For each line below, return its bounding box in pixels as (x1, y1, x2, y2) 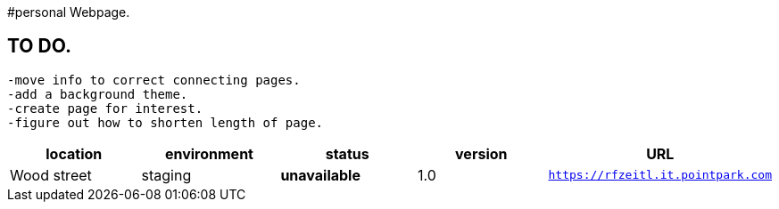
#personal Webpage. (7, 4, 130, 20)
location (46, 144, 103, 163)
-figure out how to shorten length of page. (7, 115, 324, 130)
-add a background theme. (7, 86, 188, 101)
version (455, 144, 508, 163)
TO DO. (7, 35, 71, 58)
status (325, 144, 369, 163)
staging (141, 165, 192, 184)
